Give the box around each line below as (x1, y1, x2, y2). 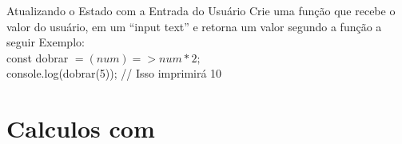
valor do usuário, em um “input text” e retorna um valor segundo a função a (6, 18, 382, 34)
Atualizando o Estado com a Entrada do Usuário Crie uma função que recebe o (6, 2, 396, 18)
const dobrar (6, 49, 69, 66)
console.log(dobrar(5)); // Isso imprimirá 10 (6, 65, 222, 82)
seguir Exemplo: (6, 34, 85, 50)
